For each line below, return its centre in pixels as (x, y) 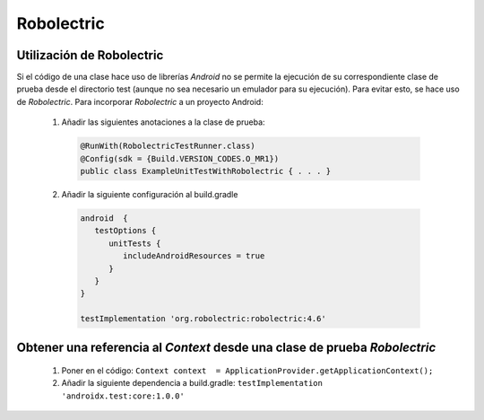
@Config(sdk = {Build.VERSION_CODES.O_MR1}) (180, 158)
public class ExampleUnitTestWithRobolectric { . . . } (206, 171)
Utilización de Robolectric (90, 55)
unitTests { (135, 243)
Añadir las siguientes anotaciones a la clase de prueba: (163, 122)
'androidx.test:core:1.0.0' (123, 396)
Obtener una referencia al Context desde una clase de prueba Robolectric (226, 347)
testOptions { (125, 231)
